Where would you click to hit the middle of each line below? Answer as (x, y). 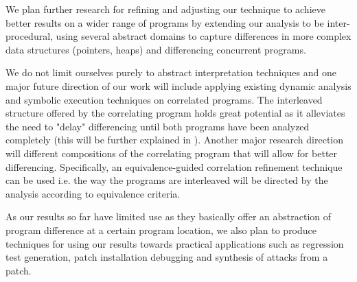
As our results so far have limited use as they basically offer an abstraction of (169, 216)
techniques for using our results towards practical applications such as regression (175, 243)
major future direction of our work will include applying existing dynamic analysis (178, 85)
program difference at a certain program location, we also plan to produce (161, 230)
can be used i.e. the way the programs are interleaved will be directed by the (167, 180)
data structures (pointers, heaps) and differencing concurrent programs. (156, 49)
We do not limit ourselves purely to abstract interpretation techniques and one (171, 72)
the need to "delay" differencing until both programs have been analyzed (158, 126)
